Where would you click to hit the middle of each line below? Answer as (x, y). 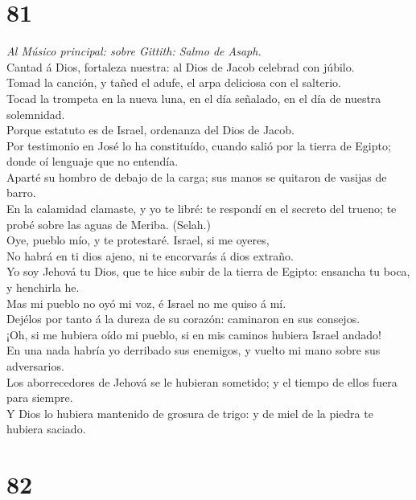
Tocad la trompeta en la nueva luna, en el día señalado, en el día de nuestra (194, 98)
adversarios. (35, 366)
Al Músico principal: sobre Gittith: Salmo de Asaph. (134, 51)
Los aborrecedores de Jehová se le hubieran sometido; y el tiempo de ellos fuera (202, 381)
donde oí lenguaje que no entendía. (93, 161)
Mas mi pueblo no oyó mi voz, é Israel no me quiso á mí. (146, 303)
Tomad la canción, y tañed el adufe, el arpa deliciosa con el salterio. (174, 82)
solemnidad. (36, 114)
